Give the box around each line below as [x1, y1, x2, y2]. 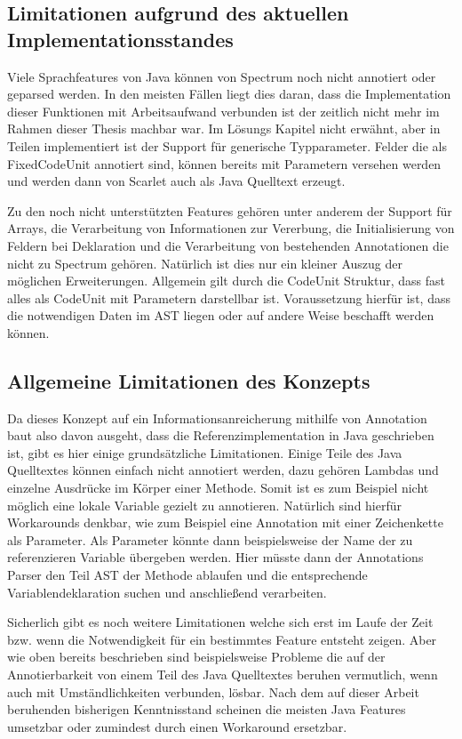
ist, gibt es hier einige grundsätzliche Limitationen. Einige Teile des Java [7, 443, 402, 462]
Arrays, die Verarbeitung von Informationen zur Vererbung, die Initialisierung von [7, 219, 455, 237]
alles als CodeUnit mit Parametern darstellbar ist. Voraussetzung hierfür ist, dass [7, 288, 450, 307]
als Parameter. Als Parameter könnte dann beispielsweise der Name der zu [7, 530, 413, 549]
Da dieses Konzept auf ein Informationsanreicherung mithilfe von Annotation [7, 408, 427, 427]
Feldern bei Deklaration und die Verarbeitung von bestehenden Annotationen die [7, 236, 449, 254]
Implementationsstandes [7, 25, 234, 52]
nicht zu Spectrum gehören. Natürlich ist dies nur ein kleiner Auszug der [7, 253, 402, 272]
